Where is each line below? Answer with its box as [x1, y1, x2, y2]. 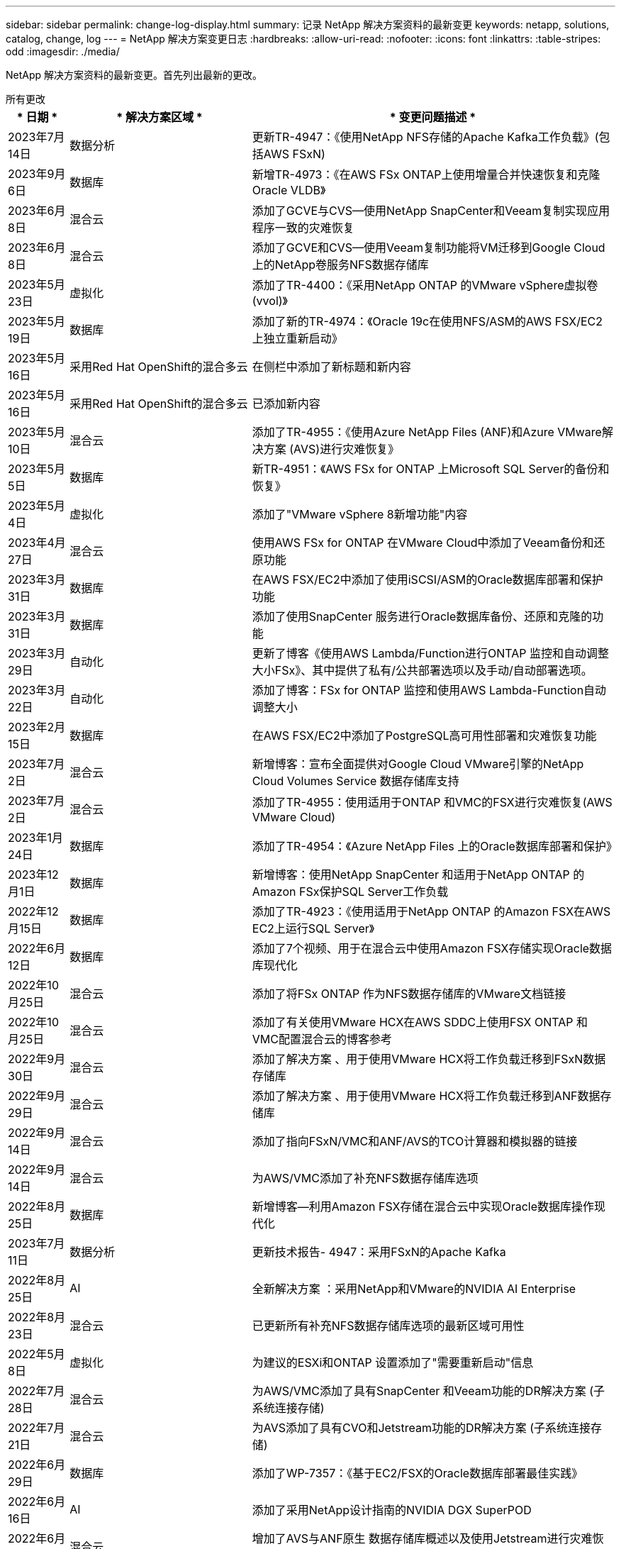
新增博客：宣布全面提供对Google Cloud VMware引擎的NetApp [252, 757, 584, 771]
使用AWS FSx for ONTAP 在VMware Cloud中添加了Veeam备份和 [252, 535, 594, 550]
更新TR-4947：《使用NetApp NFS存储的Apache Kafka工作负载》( [252, 130, 599, 144]
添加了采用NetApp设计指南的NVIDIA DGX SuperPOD [252, 1503, 532, 1517]
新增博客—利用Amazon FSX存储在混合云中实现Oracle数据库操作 [252, 1199, 595, 1214]
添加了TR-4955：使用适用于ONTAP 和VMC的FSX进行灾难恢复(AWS [252, 795, 612, 809]
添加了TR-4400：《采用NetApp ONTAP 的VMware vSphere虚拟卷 [252, 278, 598, 292]
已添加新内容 [252, 396, 320, 411]
